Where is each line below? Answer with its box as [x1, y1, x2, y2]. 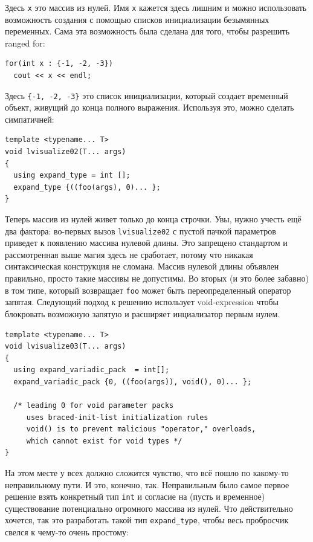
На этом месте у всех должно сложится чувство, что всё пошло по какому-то [5, 466, 289, 479]
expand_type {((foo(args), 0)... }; [13, 182, 161, 192]
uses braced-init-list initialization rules [26, 413, 208, 422]
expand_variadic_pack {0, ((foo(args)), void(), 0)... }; [13, 377, 252, 386]
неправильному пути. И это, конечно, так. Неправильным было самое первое [5, 478, 289, 491]
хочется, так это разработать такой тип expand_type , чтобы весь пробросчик [5, 514, 289, 526]
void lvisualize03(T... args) [5, 342, 126, 351]
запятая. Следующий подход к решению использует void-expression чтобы [5, 295, 279, 308]
